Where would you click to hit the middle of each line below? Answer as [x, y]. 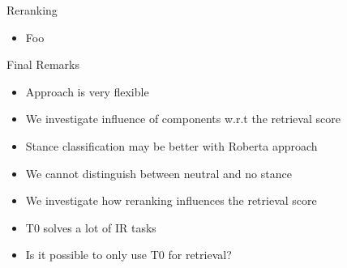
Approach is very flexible [87, 91]
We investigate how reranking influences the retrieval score [171, 200]
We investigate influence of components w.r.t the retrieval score [183, 119]
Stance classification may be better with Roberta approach [171, 145]
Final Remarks [43, 64]
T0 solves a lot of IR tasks [91, 227]
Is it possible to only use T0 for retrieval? [129, 255]
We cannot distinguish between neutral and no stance [159, 173]
